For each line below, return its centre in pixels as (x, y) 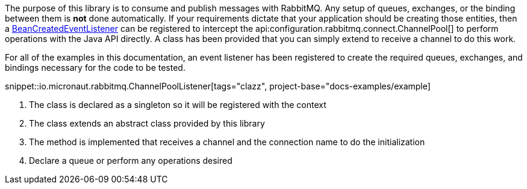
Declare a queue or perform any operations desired (131, 160)
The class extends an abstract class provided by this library (147, 123)
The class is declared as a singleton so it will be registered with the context (178, 105)
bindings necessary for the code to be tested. (95, 67)
